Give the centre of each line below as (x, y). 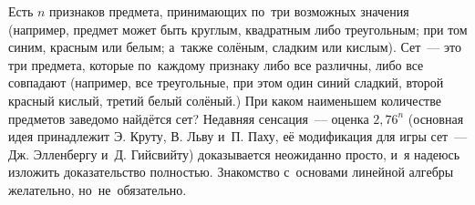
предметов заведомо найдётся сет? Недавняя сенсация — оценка (189, 118)
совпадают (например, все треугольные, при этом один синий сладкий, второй (226, 82)
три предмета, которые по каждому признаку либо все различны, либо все (216, 64)
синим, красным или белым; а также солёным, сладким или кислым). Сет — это (235, 47)
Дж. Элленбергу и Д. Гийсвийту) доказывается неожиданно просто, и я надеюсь (234, 154)
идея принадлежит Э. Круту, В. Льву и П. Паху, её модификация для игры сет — (238, 136)
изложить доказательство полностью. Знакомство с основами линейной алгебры (231, 172)
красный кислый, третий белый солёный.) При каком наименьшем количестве (225, 100)
